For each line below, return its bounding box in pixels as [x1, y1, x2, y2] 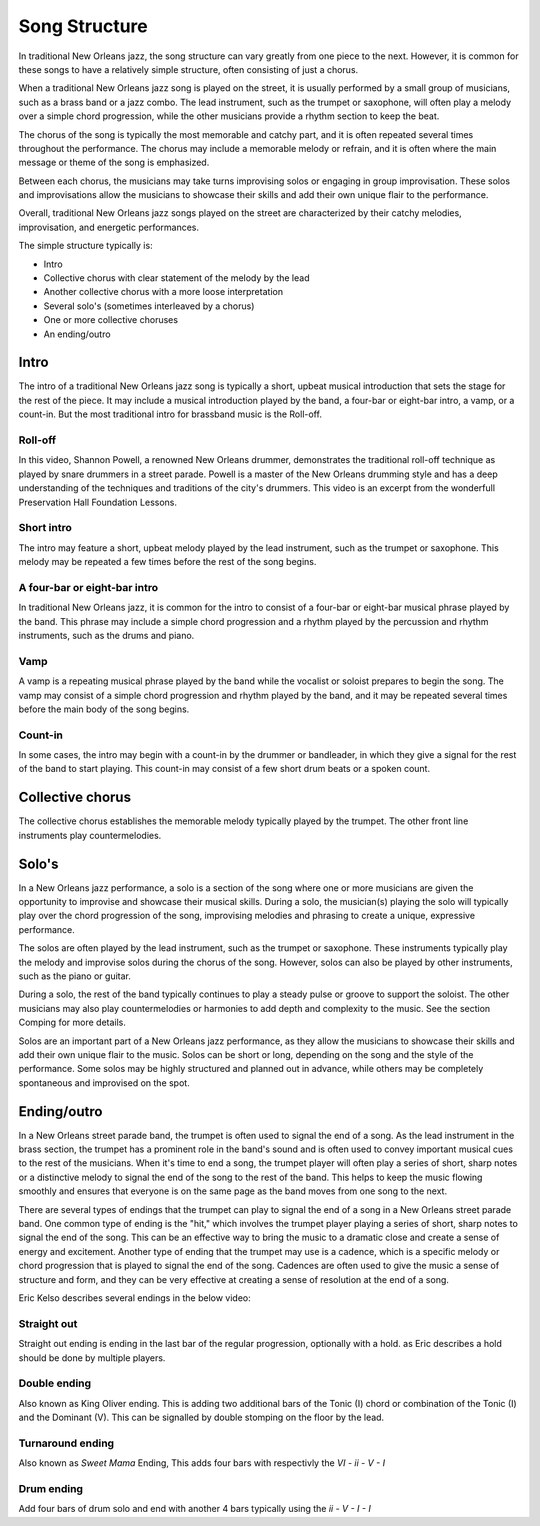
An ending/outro [43, 328, 111, 340]
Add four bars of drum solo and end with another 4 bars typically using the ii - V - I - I [18, 1503, 372, 1515]
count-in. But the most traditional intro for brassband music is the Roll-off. [18, 408, 322, 420]
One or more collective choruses [43, 314, 179, 326]
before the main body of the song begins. [18, 703, 190, 715]
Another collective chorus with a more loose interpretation [43, 286, 284, 298]
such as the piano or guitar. [18, 970, 132, 982]
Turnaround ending [18, 1436, 115, 1450]
